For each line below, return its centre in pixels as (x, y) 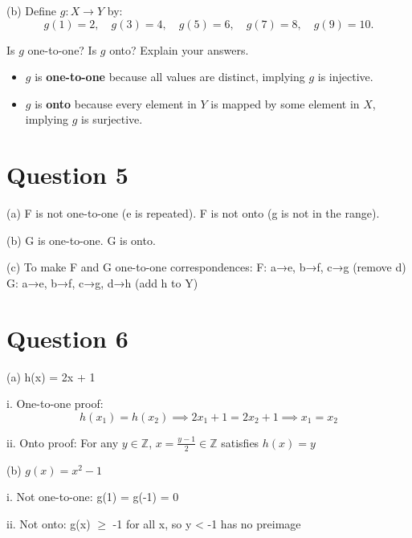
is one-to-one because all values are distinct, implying (170, 77)
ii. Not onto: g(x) (49, 523)
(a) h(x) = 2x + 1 (51, 376)
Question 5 (67, 175)
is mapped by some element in (285, 103)
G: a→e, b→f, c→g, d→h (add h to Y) (102, 282)
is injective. (345, 77)
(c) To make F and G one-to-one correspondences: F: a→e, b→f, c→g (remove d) (206, 267)
